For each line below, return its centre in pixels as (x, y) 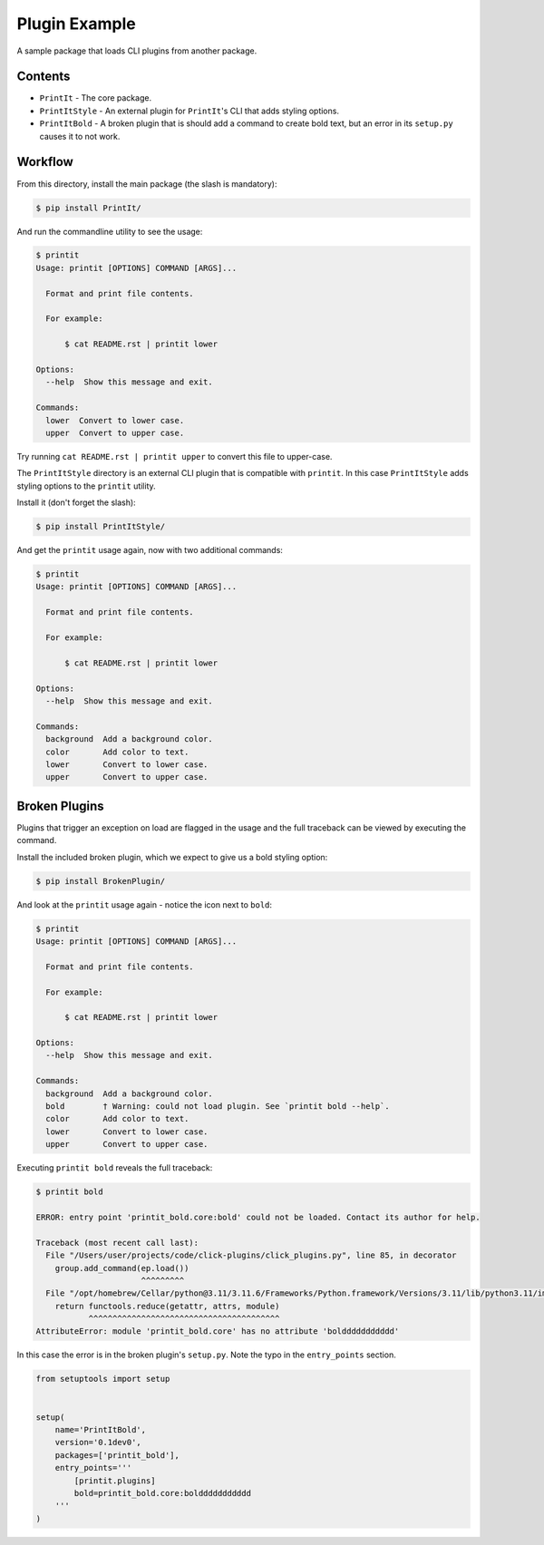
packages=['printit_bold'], (117, 1455)
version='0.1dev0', (98, 1443)
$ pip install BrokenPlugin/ (101, 881)
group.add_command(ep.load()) (122, 1268)
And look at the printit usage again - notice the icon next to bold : (144, 904)
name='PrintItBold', (101, 1429)
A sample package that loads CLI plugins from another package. (137, 51)
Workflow (45, 162)
